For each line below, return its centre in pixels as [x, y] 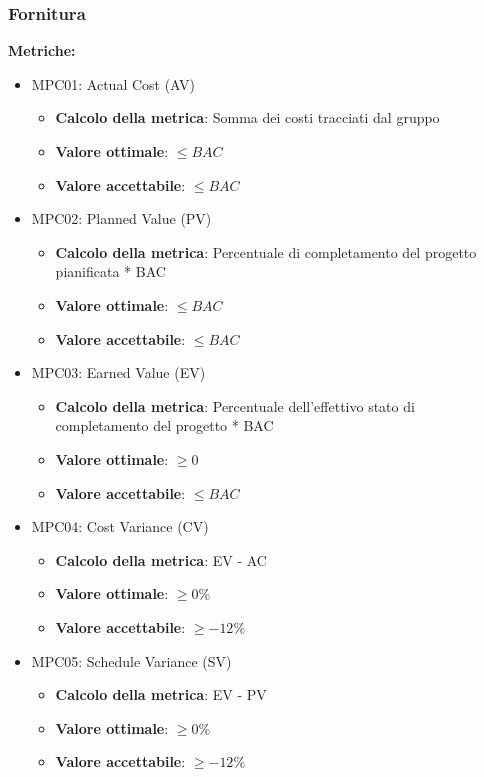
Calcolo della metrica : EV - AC [161, 559]
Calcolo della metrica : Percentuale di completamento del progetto [266, 251]
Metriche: [42, 50]
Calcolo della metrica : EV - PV [161, 694]
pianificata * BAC [110, 271]
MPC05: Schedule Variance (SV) [131, 660]
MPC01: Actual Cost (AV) [113, 83]
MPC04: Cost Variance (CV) [120, 526]
